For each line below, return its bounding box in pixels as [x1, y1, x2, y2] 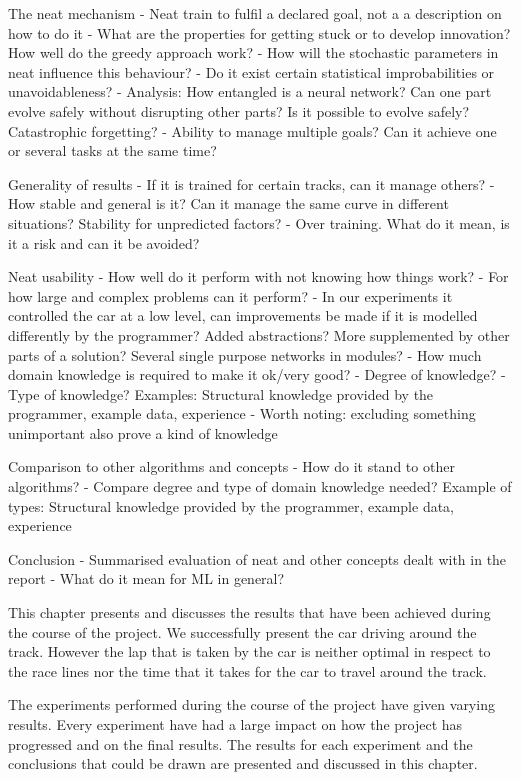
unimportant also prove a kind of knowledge [8, 422, 278, 443]
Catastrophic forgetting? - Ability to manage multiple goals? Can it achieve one [8, 120, 497, 141]
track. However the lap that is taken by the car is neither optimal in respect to [8, 641, 491, 662]
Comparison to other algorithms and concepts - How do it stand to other [8, 456, 455, 477]
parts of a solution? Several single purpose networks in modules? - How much [8, 344, 482, 365]
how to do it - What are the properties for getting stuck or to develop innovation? [8, 22, 511, 43]
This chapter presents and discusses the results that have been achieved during [8, 602, 491, 623]
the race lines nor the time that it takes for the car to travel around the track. [8, 660, 487, 681]
